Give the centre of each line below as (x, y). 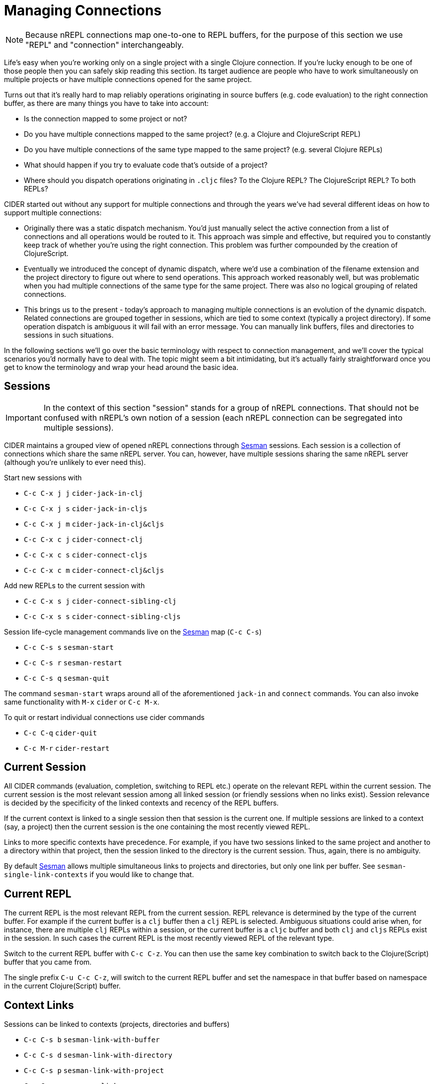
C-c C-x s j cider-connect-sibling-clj (100, 601)
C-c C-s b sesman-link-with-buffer (92, 1040)
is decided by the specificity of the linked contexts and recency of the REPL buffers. (142, 803)
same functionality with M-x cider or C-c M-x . (82, 702)
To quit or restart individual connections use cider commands (104, 717)
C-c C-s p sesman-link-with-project (94, 1071)
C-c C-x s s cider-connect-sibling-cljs (102, 616)
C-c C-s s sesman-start (69, 647)
